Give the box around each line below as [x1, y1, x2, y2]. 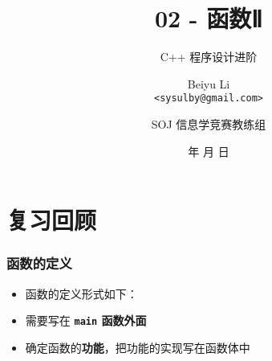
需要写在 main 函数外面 [25, 312, 147, 329]
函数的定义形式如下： [25, 285, 138, 302]
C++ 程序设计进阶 [160, 48, 258, 65]
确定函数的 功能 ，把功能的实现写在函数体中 [25, 338, 250, 355]
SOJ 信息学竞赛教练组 [151, 115, 266, 132]
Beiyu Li [187, 75, 230, 92]
